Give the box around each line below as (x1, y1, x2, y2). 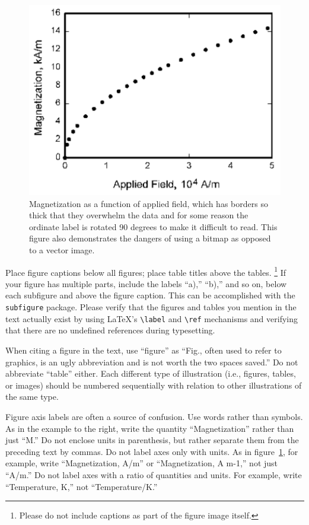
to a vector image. (29, 244, 95, 256)
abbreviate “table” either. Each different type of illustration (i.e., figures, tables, (5, 367, 296, 380)
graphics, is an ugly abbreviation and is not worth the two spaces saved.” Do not (5, 355, 298, 368)
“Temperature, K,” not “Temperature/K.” (5, 480, 158, 492)
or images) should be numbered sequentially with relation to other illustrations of (5, 378, 302, 391)
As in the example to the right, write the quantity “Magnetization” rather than (5, 422, 294, 434)
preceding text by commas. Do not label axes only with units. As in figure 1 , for (5, 445, 298, 457)
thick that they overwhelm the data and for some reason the (29, 209, 249, 221)
